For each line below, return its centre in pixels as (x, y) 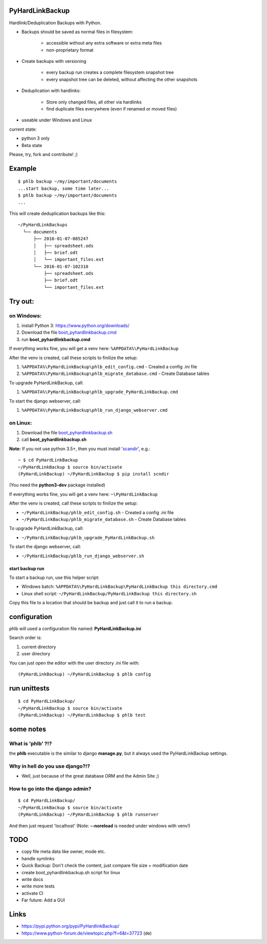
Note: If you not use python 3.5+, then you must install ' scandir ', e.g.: (80, 449)
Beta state (32, 145)
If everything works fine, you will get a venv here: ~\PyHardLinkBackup (84, 494)
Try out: (22, 301)
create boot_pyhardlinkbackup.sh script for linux (71, 872)
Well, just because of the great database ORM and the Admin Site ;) (90, 776)
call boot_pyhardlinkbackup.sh (54, 440)
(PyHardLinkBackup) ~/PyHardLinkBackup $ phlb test (82, 715)
